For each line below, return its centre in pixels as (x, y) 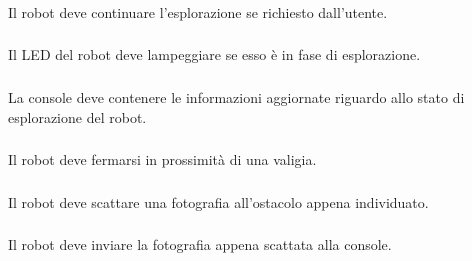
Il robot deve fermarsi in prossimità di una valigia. (162, 159)
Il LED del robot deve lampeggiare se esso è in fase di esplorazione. (214, 54)
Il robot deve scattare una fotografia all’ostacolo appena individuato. (218, 201)
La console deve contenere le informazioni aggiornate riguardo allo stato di (236, 96)
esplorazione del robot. (77, 116)
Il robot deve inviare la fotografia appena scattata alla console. (200, 244)
